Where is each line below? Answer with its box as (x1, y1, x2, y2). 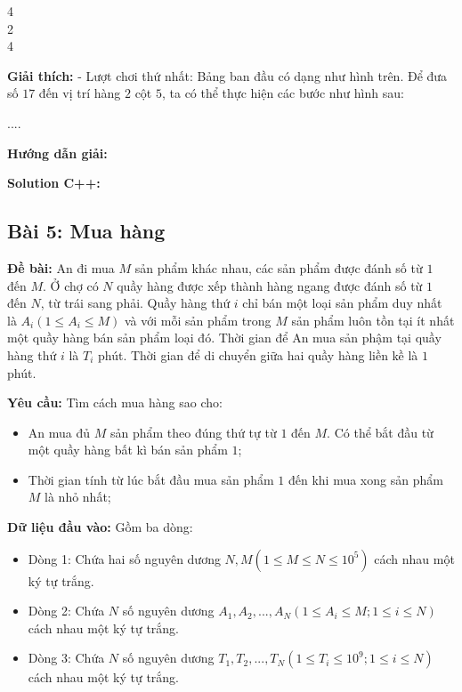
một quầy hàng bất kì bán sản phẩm (28, 440, 228, 459)
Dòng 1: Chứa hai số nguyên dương (28, 549, 221, 567)
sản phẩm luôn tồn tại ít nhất (291, 310, 455, 329)
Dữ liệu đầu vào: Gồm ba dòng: (7, 518, 193, 536)
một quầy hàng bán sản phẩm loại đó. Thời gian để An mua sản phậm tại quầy (7, 328, 442, 347)
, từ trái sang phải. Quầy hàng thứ (40, 294, 231, 312)
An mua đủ (28, 422, 91, 441)
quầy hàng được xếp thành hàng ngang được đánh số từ (117, 276, 423, 294)
